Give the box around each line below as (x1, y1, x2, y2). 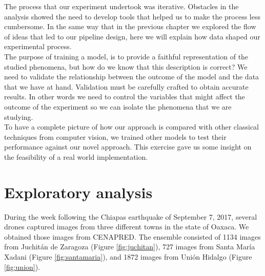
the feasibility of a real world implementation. (4, 151, 148, 162)
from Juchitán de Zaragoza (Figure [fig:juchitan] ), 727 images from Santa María (4, 241, 255, 252)
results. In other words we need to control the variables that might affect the (4, 91, 245, 102)
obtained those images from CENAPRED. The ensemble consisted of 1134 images (4, 231, 261, 242)
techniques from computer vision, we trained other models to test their (4, 131, 227, 142)
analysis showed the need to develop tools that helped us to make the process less (4, 11, 260, 22)
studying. (4, 111, 33, 122)
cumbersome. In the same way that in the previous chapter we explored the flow (4, 21, 256, 32)
